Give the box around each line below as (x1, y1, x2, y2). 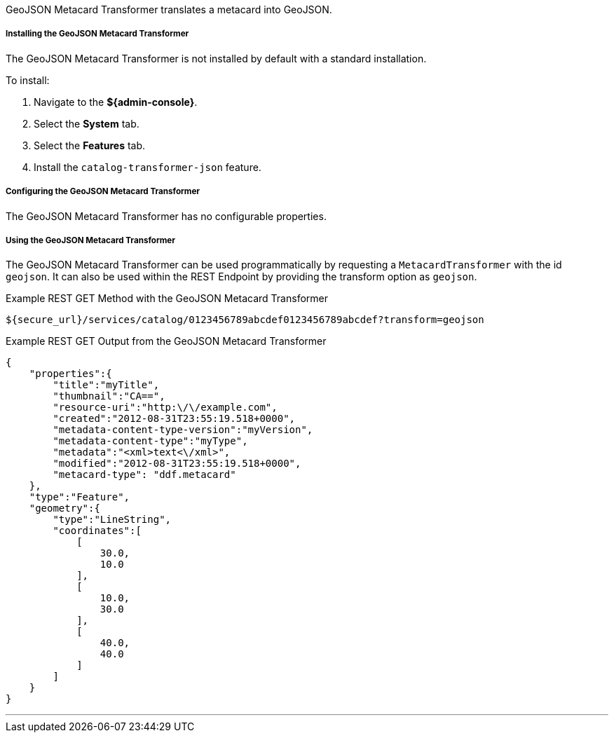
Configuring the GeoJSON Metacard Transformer (6, 186, 200, 197)
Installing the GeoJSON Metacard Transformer (6, 29, 189, 39)
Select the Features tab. (34, 139, 146, 151)
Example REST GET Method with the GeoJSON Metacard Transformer (6, 292, 328, 305)
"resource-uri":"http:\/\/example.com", (53, 402, 278, 414)
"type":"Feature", (29, 491, 130, 503)
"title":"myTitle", (53, 379, 160, 391)
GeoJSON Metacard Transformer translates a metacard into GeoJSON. (6, 4, 332, 15)
